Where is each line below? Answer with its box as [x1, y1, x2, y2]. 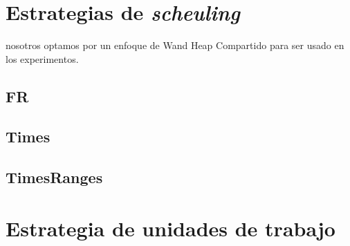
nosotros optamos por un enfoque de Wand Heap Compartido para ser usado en [6, 38, 344, 53]
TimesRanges [6, 167, 103, 188]
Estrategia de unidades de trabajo [6, 214, 335, 242]
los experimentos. [6, 51, 79, 66]
